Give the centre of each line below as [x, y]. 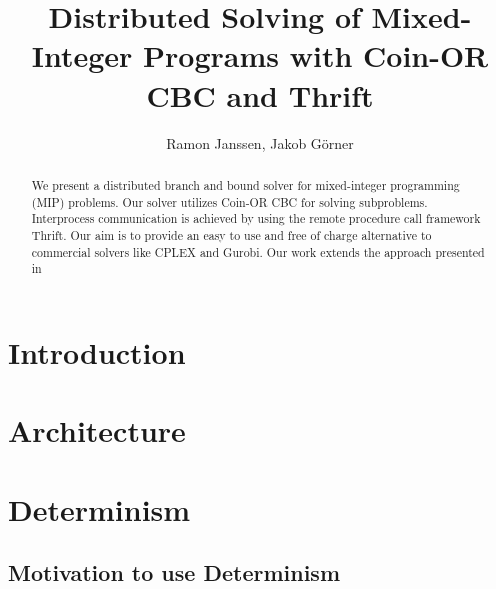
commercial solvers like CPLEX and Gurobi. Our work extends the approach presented [258, 251]
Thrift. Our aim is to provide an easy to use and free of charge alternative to [231, 234]
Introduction [97, 351]
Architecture [97, 430]
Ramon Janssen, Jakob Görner [260, 142]
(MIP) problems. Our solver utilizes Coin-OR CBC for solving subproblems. [229, 201]
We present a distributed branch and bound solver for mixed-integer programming [245, 184]
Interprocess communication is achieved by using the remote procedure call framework [256, 218]
